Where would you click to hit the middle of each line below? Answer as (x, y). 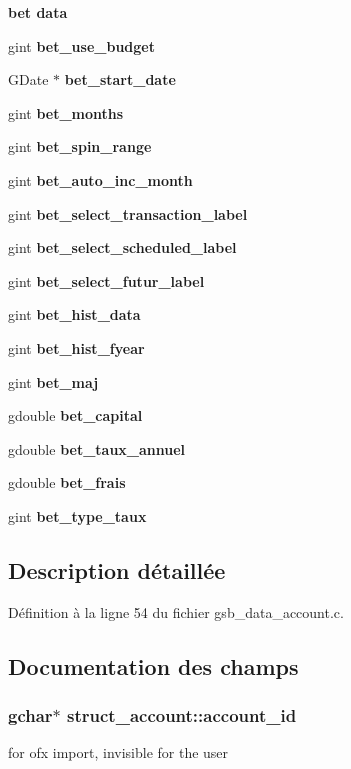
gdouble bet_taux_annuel (97, 448)
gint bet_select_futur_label (106, 280)
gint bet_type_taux (77, 515)
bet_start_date (120, 79)
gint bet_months (66, 112)
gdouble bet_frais (67, 482)
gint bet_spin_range (80, 146)
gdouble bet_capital (75, 415)
